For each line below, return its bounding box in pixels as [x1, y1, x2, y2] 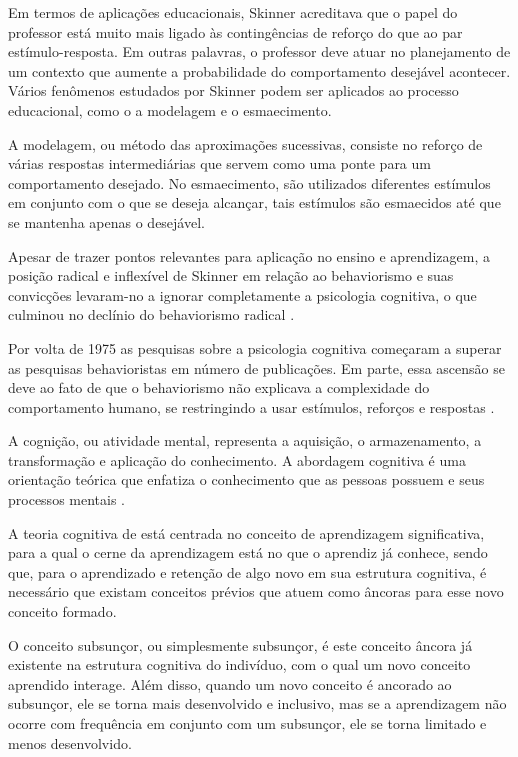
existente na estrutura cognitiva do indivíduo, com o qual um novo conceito [8, 654, 471, 675]
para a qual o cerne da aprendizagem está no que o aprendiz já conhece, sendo [8, 542, 488, 563]
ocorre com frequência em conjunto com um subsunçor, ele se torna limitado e [8, 713, 487, 733]
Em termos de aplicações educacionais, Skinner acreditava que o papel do [8, 2, 458, 22]
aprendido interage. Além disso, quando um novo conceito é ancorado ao [8, 673, 452, 694]
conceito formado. [8, 601, 117, 622]
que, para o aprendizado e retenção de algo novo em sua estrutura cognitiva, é [8, 561, 487, 582]
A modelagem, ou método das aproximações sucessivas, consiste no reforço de [8, 133, 483, 154]
